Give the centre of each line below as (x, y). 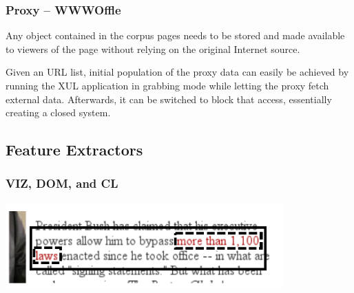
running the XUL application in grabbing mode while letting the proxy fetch (167, 85)
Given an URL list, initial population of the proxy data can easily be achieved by (177, 72)
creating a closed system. (58, 112)
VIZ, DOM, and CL (62, 183)
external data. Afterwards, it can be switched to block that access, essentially (169, 99)
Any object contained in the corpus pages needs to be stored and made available (175, 35)
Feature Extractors (74, 150)
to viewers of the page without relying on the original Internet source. (153, 48)
